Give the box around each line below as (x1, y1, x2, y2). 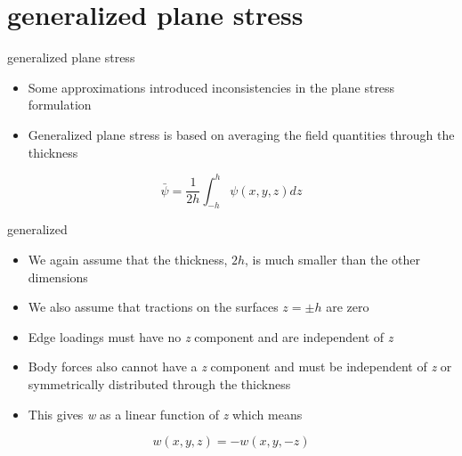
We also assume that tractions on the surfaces (28, 297, 279, 316)
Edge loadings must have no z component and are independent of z (28, 327, 393, 346)
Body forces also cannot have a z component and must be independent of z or (28, 357, 452, 376)
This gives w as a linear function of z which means (28, 404, 303, 423)
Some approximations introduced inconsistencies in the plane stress (28, 77, 395, 96)
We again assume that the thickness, (28, 249, 228, 268)
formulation (28, 95, 92, 114)
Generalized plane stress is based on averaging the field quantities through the (28, 125, 455, 143)
